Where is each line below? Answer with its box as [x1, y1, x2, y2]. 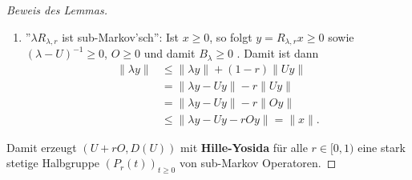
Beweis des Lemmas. [6, 2, 107, 18]
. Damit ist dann [236, 45, 319, 62]
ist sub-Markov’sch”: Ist [62, 28, 179, 45]
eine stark [357, 138, 406, 155]
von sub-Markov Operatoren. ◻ [179, 154, 337, 171]
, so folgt [209, 28, 252, 45]
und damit [143, 45, 196, 62]
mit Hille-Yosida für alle [180, 138, 308, 155]
